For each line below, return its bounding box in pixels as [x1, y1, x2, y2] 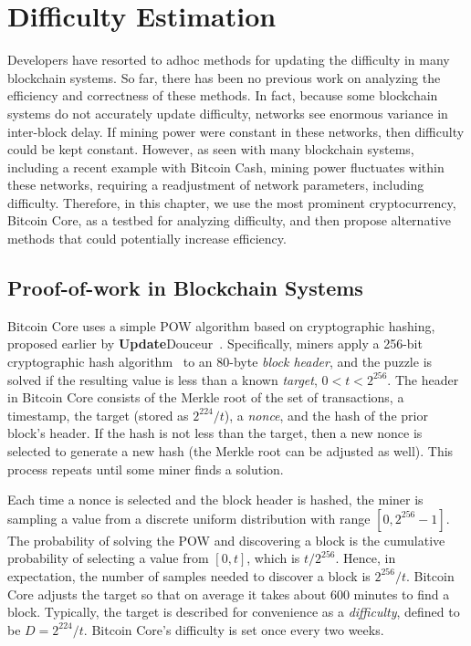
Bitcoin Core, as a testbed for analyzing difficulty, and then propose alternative [7, 211, 451, 230]
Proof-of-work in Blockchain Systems [7, 274, 363, 302]
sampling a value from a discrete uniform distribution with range [7, 508, 371, 527]
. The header [387, 370, 459, 389]
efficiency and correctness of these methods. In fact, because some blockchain [7, 86, 438, 105]
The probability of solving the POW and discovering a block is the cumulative [7, 530, 445, 549]
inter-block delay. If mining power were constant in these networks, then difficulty [7, 121, 465, 141]
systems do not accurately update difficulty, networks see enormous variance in [7, 103, 448, 122]
